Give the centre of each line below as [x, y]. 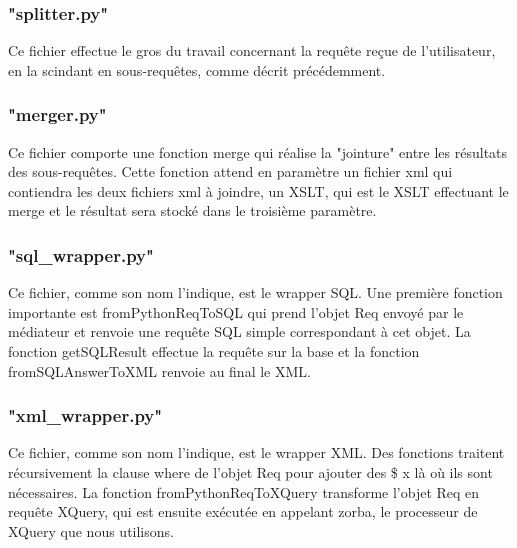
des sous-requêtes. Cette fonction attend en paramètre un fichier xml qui [230, 171]
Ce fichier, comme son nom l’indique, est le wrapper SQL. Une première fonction [255, 292]
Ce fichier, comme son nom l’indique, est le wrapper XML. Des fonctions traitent [256, 452]
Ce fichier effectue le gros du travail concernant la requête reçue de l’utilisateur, [252, 50]
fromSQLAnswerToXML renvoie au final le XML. [159, 370]
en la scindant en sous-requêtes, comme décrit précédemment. [197, 69]
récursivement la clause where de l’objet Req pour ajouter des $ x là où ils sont [250, 472]
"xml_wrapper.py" [85, 415]
